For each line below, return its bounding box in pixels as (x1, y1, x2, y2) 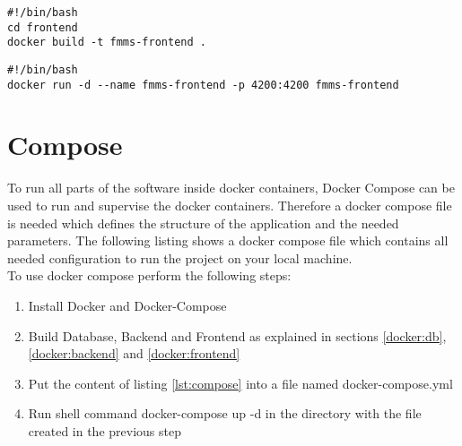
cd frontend (7, 21, 78, 34)
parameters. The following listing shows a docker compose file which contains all (7, 231, 449, 250)
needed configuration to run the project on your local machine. (7, 248, 353, 267)
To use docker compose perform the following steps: (7, 266, 292, 285)
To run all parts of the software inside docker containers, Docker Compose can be (7, 178, 455, 197)
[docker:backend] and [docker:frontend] (28, 344, 240, 363)
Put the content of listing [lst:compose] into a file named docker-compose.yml (28, 373, 453, 392)
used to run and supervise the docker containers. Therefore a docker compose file (7, 196, 452, 214)
